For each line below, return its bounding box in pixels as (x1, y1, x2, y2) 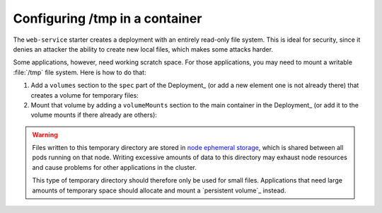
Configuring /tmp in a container (13, 11, 202, 26)
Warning (32, 130, 58, 139)
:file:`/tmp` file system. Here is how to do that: (13, 68, 146, 76)
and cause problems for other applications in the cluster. (32, 163, 197, 171)
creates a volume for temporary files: (30, 91, 139, 99)
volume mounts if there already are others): (30, 110, 157, 120)
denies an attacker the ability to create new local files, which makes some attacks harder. (13, 45, 274, 53)
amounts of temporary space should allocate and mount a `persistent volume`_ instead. (32, 186, 286, 195)
